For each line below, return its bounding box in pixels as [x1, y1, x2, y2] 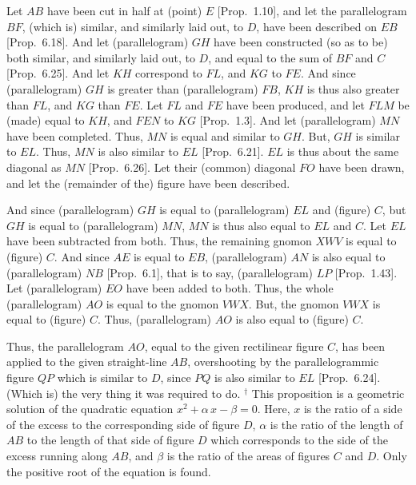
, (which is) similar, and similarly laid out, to [22, 18, 244, 34]
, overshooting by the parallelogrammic [187, 353, 379, 370]
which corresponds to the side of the [210, 431, 388, 448]
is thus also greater [306, 80, 400, 97]
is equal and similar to [170, 127, 280, 144]
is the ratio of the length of [270, 415, 403, 432]
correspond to [135, 65, 202, 81]
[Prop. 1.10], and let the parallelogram [217, 2, 407, 18]
